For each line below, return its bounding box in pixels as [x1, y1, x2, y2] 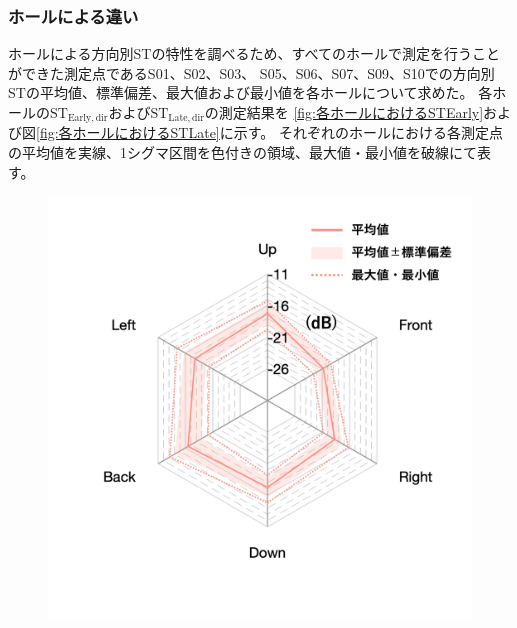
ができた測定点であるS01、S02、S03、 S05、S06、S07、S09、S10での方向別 [8, 62, 495, 83]
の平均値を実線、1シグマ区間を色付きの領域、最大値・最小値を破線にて [8, 142, 477, 163]
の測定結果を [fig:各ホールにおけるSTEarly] [204, 102, 484, 122]
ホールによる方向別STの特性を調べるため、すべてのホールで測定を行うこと [8, 43, 500, 64]
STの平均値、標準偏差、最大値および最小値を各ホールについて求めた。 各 [8, 82, 493, 103]
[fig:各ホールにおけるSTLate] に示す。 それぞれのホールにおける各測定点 [36, 122, 504, 143]
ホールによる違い [8, 3, 139, 28]
